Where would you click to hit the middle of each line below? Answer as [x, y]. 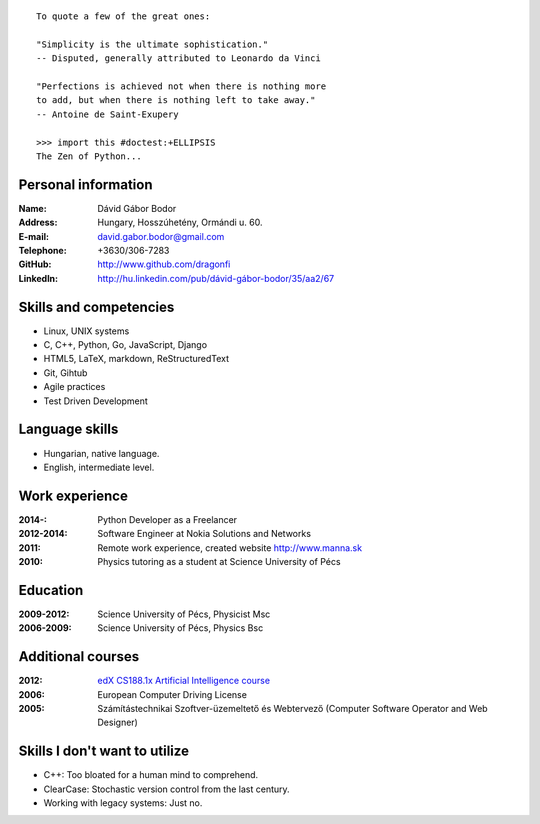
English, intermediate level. [99, 467]
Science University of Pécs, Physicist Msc [184, 614]
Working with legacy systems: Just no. [123, 803]
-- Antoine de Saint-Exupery [107, 114]
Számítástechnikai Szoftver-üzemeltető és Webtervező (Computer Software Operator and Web [293, 708]
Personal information [86, 184]
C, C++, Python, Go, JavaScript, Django [125, 345]
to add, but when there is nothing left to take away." [176, 100]
